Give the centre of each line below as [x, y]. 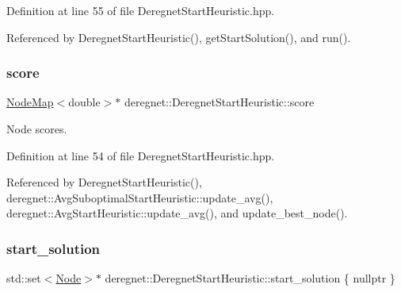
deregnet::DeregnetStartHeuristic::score [219, 102]
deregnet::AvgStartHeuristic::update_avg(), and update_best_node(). [177, 213]
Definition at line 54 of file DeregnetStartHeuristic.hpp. [141, 155]
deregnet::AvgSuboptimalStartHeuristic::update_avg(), [140, 197]
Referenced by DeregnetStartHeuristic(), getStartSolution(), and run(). [179, 37]
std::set [24, 278]
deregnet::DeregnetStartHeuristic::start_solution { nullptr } [250, 278]
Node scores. [37, 129]
